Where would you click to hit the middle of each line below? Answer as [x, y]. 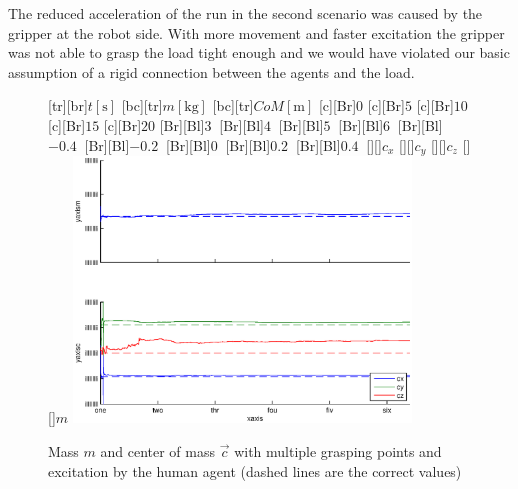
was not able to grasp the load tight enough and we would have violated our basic [259, 52]
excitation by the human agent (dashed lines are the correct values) [255, 470]
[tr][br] [68, 105]
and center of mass [158, 450]
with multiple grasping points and [338, 450]
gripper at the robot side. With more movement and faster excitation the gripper [256, 32]
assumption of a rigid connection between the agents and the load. [211, 71]
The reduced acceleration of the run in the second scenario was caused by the [245, 13]
